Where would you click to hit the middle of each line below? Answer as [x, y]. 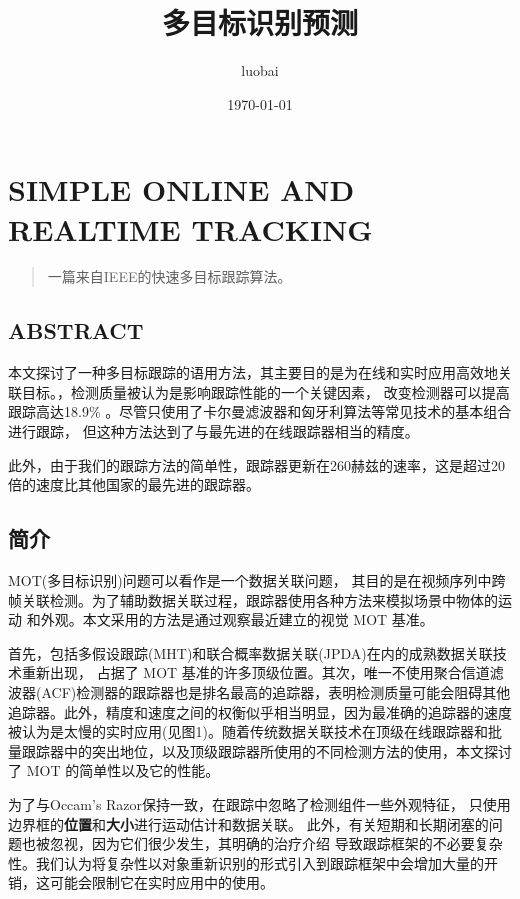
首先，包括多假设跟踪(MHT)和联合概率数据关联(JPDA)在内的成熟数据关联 [250, 652]
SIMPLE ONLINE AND [181, 189]
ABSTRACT [76, 330]
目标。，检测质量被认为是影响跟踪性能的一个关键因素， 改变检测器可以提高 [265, 391]
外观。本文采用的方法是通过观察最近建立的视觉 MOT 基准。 [237, 619]
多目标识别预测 [259, 22]
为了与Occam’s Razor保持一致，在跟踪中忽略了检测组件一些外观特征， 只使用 [259, 803]
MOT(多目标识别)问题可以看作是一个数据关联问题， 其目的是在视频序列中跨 [257, 580]
